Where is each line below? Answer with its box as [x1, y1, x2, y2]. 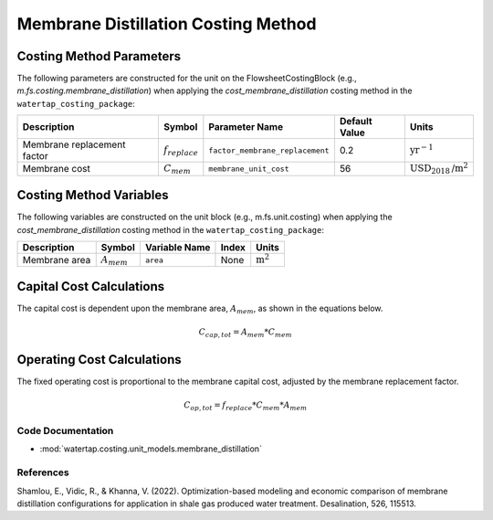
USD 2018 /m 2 [409, 160, 469, 176]
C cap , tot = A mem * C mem [198, 327, 292, 339]
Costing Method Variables [16, 187, 169, 203]
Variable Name [144, 240, 211, 253]
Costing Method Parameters [16, 48, 182, 64]
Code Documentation [16, 425, 114, 438]
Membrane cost [22, 163, 91, 175]
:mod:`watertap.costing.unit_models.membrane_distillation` [39, 443, 262, 454]
